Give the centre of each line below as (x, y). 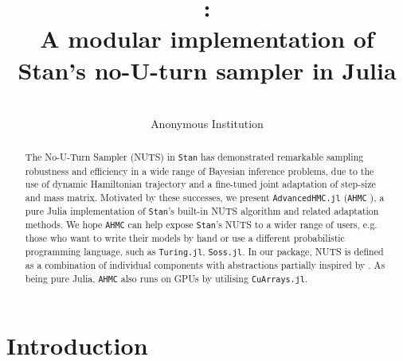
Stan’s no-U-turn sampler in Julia (207, 70)
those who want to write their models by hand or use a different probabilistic (185, 238)
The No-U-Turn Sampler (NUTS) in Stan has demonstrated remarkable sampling (194, 157)
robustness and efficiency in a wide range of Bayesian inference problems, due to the (200, 171)
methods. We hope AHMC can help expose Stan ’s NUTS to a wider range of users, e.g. (201, 225)
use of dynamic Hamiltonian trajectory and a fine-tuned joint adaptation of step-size (200, 184)
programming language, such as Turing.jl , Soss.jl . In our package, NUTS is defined (204, 252)
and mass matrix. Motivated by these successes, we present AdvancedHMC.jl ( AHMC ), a (205, 197)
